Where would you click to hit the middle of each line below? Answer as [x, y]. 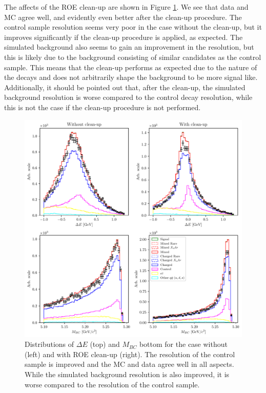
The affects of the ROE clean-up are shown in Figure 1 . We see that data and [126, 7]
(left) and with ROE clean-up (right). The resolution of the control [130, 354]
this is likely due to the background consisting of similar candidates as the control [133, 57]
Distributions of [49, 344]
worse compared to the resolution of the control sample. [112, 384]
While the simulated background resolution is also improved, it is [127, 374]
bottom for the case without [183, 344]
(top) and [105, 344]
